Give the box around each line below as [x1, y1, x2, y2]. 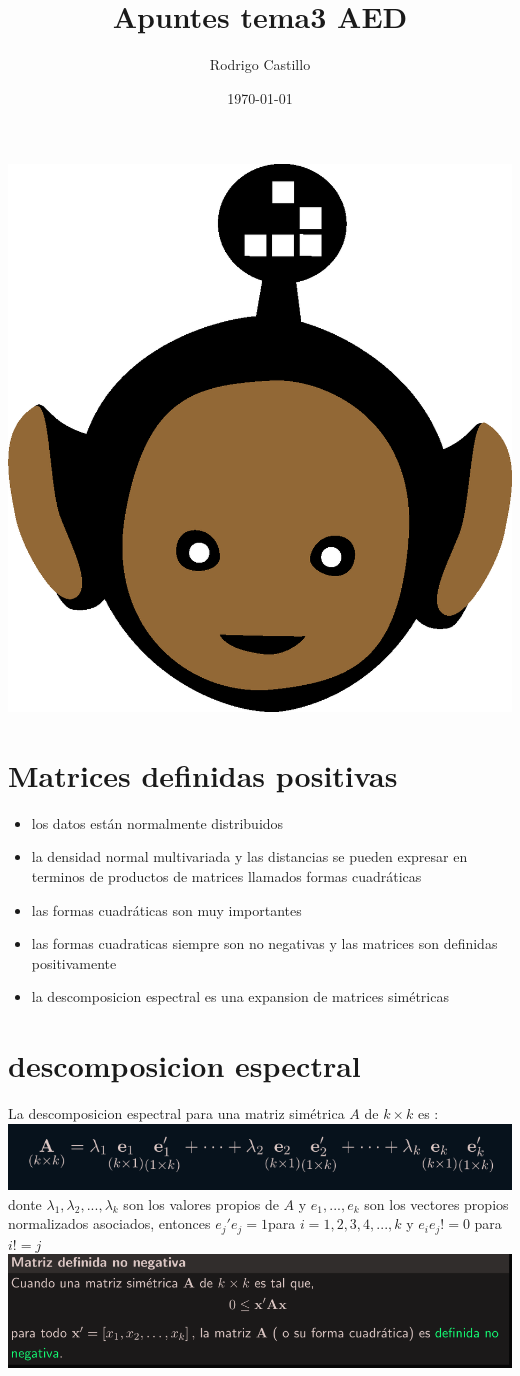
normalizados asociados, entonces [8, 1213, 211, 1234]
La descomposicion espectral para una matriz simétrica [8, 1103, 345, 1124]
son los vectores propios [364, 1193, 509, 1214]
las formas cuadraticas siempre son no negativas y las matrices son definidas [31, 933, 498, 954]
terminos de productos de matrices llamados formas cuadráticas [31, 866, 422, 887]
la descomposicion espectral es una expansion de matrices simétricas [31, 986, 449, 1007]
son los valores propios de [123, 1193, 279, 1214]
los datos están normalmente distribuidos [31, 812, 284, 833]
